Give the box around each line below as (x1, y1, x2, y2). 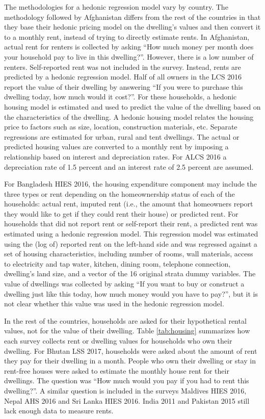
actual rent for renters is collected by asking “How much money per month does (4, 41, 254, 52)
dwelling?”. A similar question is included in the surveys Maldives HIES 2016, (4, 385, 247, 396)
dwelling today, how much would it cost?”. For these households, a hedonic (4, 91, 237, 102)
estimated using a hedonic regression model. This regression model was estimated (4, 228, 258, 239)
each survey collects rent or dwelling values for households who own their (4, 335, 232, 346)
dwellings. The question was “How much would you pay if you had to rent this (4, 375, 249, 386)
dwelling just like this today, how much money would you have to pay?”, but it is (4, 288, 258, 299)
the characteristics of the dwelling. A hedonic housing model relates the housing (4, 111, 254, 122)
